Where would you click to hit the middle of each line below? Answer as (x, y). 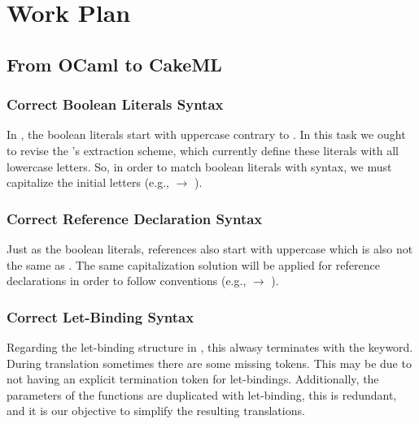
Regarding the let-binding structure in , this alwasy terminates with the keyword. (210, 346)
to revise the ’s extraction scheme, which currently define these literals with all (203, 150)
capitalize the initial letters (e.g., (88, 182)
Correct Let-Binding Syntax (100, 316)
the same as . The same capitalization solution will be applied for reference (193, 264)
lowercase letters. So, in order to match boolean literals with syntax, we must (199, 166)
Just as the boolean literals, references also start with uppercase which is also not (210, 248)
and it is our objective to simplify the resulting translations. (156, 411)
